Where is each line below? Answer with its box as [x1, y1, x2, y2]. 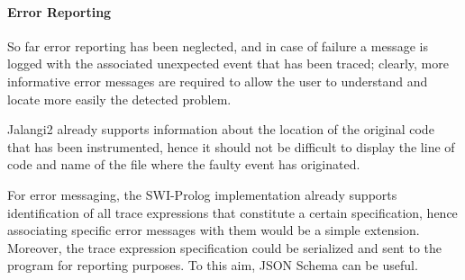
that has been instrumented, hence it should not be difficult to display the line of [7, 137, 455, 156]
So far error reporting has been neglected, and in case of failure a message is [7, 36, 428, 55]
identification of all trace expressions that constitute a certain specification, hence [7, 203, 458, 221]
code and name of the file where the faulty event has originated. [7, 155, 360, 174]
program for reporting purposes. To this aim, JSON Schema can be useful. [7, 256, 418, 275]
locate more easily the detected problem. [7, 89, 232, 108]
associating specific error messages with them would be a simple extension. [7, 221, 420, 239]
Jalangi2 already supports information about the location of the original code [7, 120, 434, 139]
